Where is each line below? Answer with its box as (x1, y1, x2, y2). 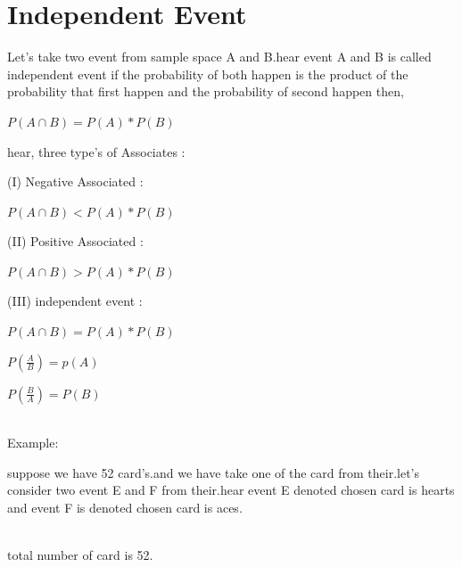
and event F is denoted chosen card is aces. (7, 498, 243, 517)
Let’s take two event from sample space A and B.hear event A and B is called (7, 47, 432, 66)
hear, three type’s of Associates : (7, 142, 186, 160)
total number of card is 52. (7, 546, 153, 564)
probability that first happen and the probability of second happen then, (7, 82, 404, 101)
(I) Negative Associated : (7, 172, 144, 191)
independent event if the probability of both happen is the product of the (7, 64, 408, 83)
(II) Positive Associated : (7, 232, 144, 251)
